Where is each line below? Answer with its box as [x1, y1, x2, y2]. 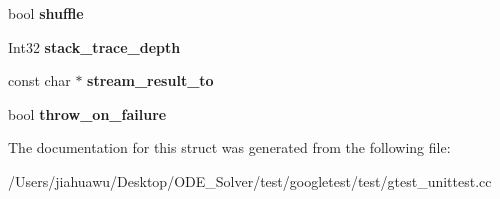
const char [8, 70, 71, 91]
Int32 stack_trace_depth [8, 36, 181, 57]
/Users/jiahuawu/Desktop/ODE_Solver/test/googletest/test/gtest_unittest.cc [8, 170, 492, 191]
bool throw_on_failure [8, 103, 167, 124]
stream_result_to [87, 70, 214, 91]
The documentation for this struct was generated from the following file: [8, 137, 451, 158]
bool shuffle [8, 3, 84, 23]
